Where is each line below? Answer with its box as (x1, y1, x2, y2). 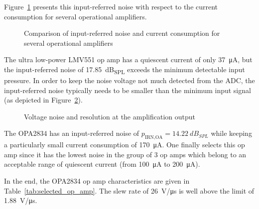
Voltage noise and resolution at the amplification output (24, 111, 196, 121)
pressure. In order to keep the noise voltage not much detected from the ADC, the (4, 75, 255, 86)
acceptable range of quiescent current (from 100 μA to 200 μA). (4, 159, 200, 169)
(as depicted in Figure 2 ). (4, 95, 83, 105)
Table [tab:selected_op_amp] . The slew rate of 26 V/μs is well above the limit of (4, 185, 255, 196)
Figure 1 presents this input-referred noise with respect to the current (4, 1, 218, 11)
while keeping (211, 128, 252, 138)
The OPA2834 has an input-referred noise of (4, 128, 139, 138)
